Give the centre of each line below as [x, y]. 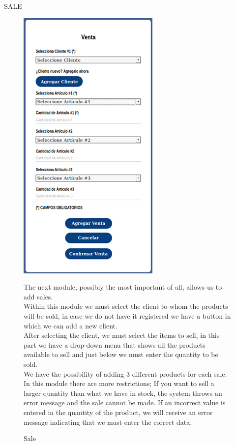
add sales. [38, 296]
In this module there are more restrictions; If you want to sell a [119, 383]
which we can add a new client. [71, 325]
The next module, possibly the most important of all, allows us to [123, 287]
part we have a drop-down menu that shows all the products [115, 344]
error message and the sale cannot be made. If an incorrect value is [125, 402]
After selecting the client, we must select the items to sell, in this [122, 335]
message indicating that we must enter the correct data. [108, 422]
